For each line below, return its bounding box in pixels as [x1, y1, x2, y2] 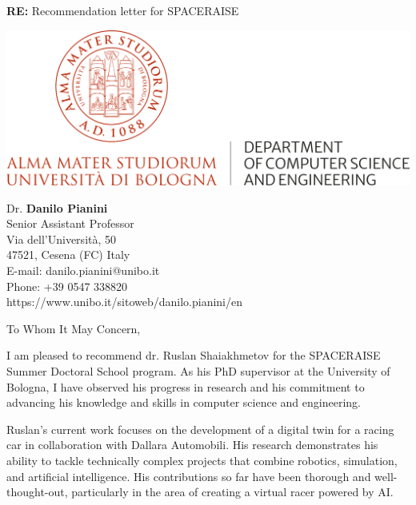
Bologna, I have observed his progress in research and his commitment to [6, 378, 365, 395]
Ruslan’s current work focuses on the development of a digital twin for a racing [6, 420, 394, 437]
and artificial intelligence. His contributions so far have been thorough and [6, 467, 371, 484]
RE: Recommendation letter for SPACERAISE [6, 2, 239, 18]
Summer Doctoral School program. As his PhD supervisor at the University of [6, 362, 390, 379]
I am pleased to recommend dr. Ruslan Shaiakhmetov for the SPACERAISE [6, 347, 381, 364]
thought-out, [6, 483, 68, 500]
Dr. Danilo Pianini [6, 199, 108, 216]
